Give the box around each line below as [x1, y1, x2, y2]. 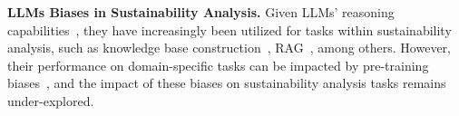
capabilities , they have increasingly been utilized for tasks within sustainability [7, 20, 452, 39]
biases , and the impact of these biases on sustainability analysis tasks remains [7, 73, 446, 92]
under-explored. [7, 91, 94, 110]
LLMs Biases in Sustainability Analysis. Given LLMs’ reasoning [7, 3, 395, 21]
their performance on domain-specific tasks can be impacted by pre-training [7, 55, 429, 74]
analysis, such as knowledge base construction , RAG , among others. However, [7, 38, 451, 57]
